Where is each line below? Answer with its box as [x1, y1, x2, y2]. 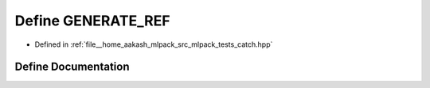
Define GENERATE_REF [14, 12, 170, 29]
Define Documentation [14, 60, 130, 74]
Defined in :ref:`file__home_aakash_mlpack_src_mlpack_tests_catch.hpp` [34, 40, 273, 49]
